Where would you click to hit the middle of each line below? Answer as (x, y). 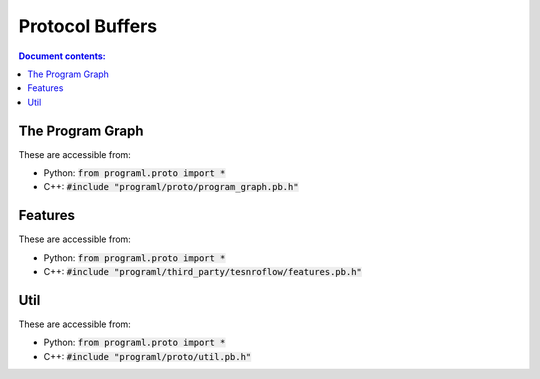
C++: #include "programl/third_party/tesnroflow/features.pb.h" (202, 272)
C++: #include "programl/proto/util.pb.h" (147, 356)
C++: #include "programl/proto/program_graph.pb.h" (171, 187)
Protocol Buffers (88, 26)
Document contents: (62, 56)
